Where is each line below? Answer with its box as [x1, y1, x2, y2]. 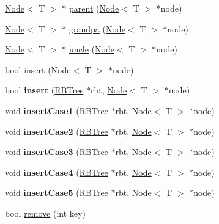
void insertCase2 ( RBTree [5, 125, 108, 137]
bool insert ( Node [5, 63, 71, 76]
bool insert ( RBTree [5, 84, 84, 96]
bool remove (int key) [5, 206, 86, 219]
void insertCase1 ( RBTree [5, 104, 108, 117]
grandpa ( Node [69, 22, 125, 35]
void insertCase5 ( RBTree [5, 186, 108, 199]
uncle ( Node [69, 43, 114, 56]
